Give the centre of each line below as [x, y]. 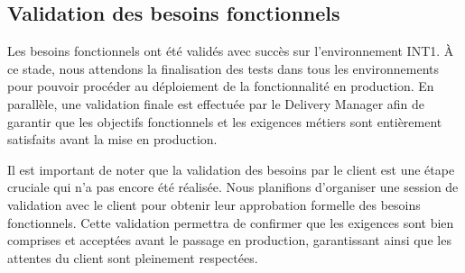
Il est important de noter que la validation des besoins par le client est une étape [231, 169]
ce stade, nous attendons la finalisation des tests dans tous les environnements [223, 68]
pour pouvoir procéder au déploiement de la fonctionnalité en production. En [221, 86]
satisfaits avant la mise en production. [112, 139]
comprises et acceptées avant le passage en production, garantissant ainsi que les [229, 240]
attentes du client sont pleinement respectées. [133, 257]
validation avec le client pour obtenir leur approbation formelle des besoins [214, 204]
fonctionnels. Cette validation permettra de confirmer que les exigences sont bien [231, 222]
